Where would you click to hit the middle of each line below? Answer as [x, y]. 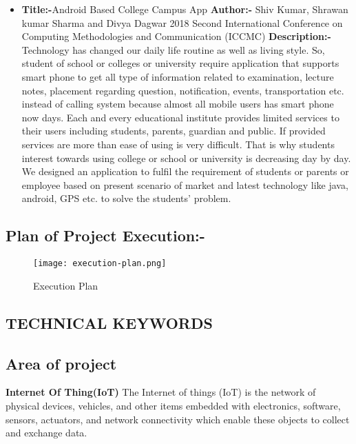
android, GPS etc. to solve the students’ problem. [126, 198]
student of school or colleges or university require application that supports [180, 63]
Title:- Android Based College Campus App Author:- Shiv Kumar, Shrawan [185, 9]
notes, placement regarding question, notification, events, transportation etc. [183, 90]
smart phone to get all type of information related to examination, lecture [178, 76]
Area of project [61, 363]
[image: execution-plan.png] [100, 264]
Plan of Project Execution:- [105, 235]
